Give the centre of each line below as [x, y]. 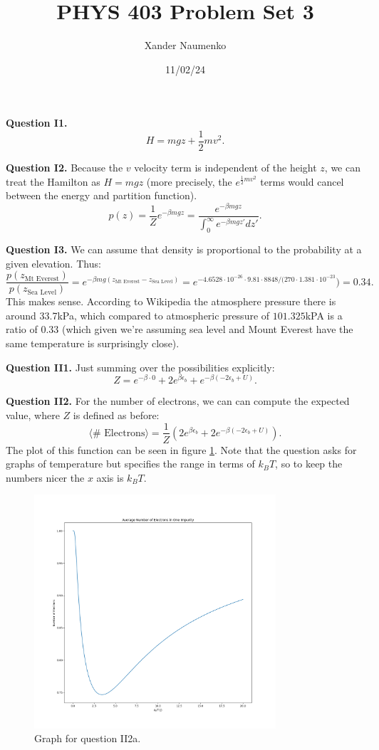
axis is [110, 477]
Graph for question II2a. [88, 738]
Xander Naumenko [185, 45]
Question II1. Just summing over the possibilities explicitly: [140, 367]
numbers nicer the [45, 477]
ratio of [22, 329]
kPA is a [324, 315]
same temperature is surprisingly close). [93, 343]
